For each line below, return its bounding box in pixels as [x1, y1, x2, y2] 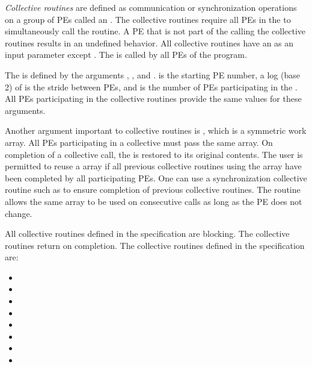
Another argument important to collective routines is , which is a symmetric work [5, 124, 307, 137]
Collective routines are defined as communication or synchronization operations [5, 1, 297, 13]
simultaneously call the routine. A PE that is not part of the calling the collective [5, 25, 306, 37]
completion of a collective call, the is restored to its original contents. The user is [5, 148, 303, 160]
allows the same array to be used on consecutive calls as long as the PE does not [5, 195, 302, 207]
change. [5, 207, 32, 219]
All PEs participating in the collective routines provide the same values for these [5, 92, 302, 105]
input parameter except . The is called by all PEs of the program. [5, 48, 247, 61]
